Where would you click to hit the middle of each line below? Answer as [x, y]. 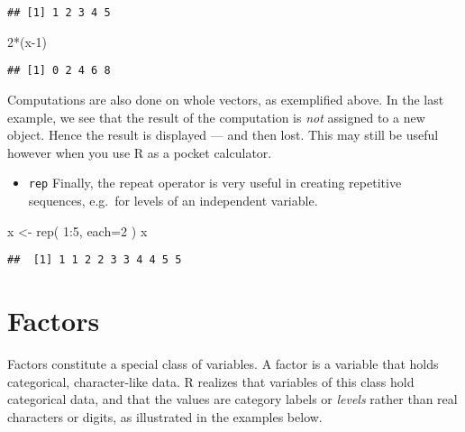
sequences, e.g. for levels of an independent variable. [173, 200]
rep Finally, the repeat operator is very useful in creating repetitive [215, 183]
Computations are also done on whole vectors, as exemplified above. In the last [226, 99]
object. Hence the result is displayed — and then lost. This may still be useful [223, 135]
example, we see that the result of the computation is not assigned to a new [216, 117]
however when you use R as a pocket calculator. [140, 152]
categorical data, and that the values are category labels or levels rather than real [232, 399]
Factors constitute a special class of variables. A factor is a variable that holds [223, 363]
